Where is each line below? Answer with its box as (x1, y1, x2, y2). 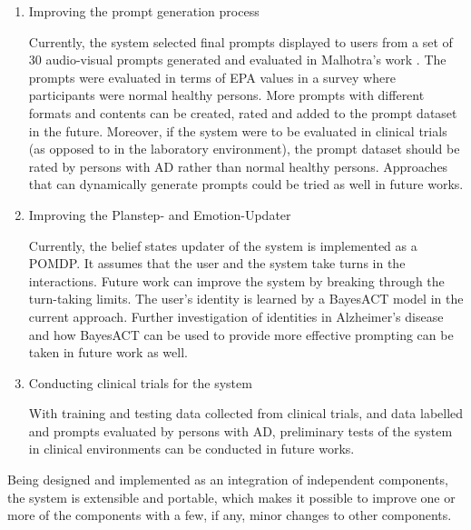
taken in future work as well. (28, 343, 188, 362)
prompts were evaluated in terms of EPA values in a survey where (28, 67, 396, 86)
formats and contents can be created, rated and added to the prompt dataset (28, 103, 457, 122)
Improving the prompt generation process (28, 2, 260, 20)
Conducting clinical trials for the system (28, 373, 252, 392)
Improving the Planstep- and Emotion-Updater (28, 205, 291, 224)
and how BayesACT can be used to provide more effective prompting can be (28, 325, 454, 344)
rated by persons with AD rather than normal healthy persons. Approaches (28, 156, 448, 175)
